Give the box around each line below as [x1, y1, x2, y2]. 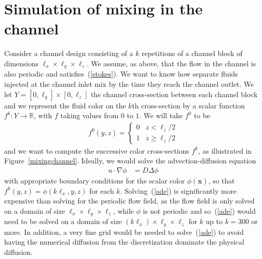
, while [113, 205, 134, 216]
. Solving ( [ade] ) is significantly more [120, 185, 237, 196]
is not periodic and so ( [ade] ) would [143, 205, 256, 216]
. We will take [139, 110, 183, 121]
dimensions [4, 58, 39, 68]
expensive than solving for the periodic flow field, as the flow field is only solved [4, 195, 255, 206]
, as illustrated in [198, 145, 252, 156]
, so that [208, 175, 235, 186]
